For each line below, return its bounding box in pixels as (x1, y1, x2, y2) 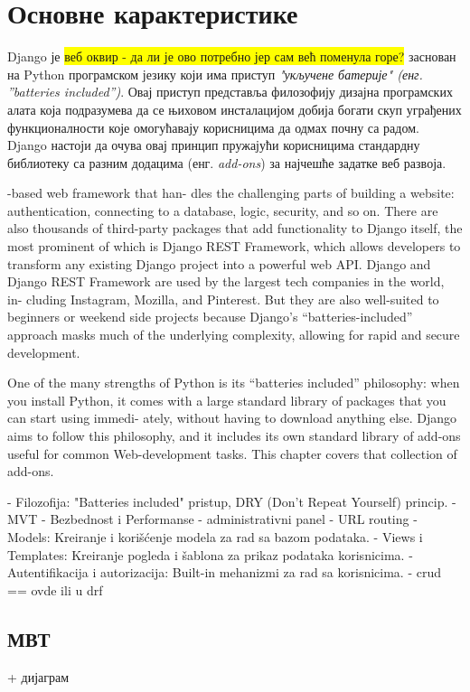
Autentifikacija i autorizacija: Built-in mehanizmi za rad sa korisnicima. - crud (7, 563, 442, 582)
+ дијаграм (7, 667, 70, 686)
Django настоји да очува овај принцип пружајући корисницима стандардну (7, 136, 420, 154)
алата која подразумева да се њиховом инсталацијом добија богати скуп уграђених (7, 99, 462, 118)
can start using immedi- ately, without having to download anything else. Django (7, 408, 457, 427)
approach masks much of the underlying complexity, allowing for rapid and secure (7, 325, 460, 344)
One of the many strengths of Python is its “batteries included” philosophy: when (7, 373, 460, 392)
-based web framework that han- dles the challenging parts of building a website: (7, 183, 455, 202)
